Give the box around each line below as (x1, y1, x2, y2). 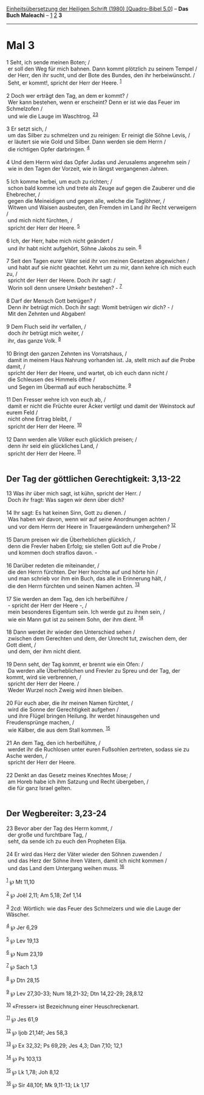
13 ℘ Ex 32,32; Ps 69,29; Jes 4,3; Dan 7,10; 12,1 (6, 1041, 123, 1049)
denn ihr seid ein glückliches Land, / (7, 442, 98, 449)
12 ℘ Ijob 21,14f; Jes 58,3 (6, 1028, 68, 1036)
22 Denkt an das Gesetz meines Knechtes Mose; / (6, 771, 132, 778)
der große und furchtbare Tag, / (7, 831, 87, 838)
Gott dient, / (6, 641, 36, 649)
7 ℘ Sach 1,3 (6, 963, 38, 970)
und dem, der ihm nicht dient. (7, 648, 82, 655)
